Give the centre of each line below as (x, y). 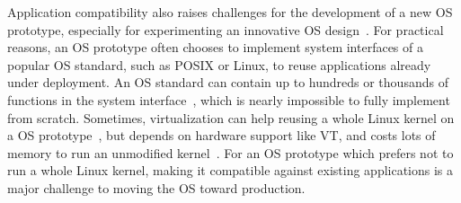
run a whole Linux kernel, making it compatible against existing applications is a (230, 170)
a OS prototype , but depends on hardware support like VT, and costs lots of (222, 135)
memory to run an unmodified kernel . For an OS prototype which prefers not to (230, 152)
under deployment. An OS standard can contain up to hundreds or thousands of (228, 82)
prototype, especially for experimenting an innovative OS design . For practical (226, 29)
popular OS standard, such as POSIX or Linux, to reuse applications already (219, 64)
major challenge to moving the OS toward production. (156, 187)
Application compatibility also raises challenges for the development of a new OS (230, 12)
